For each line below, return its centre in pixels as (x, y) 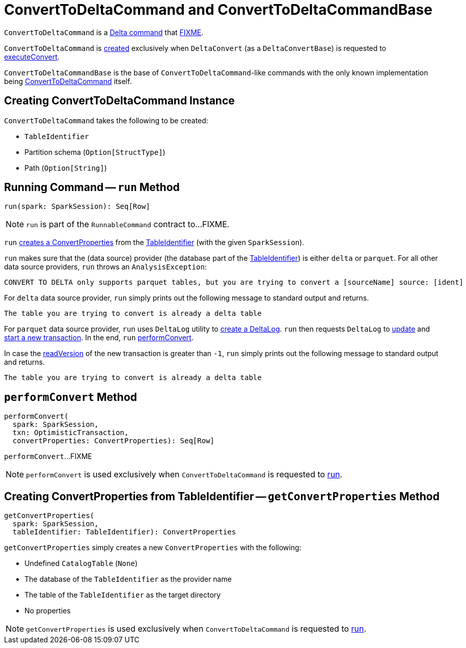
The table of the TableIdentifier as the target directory (123, 595)
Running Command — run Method (92, 187)
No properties (48, 611)
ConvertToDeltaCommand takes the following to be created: (106, 120)
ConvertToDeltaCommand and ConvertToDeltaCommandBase (218, 10)
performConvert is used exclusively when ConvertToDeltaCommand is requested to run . (184, 475)
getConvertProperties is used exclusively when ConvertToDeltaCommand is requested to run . (196, 629)
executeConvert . (32, 57)
